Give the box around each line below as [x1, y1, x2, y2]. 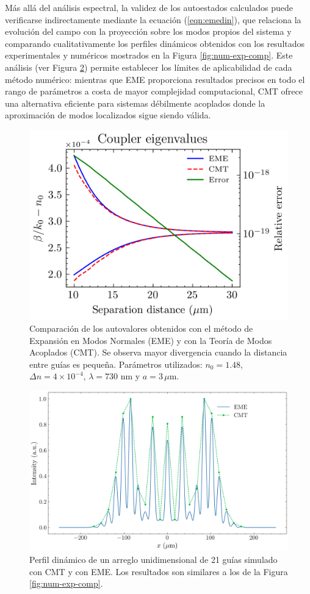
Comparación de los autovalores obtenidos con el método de [29, 321, 253, 334]
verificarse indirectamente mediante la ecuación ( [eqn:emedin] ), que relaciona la [5, 13, 301, 26]
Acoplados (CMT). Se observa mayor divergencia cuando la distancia [29, 346, 287, 359]
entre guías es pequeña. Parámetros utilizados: [29, 357, 203, 370]
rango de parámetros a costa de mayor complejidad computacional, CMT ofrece [5, 85, 303, 98]
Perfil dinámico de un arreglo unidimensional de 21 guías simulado [29, 553, 278, 565]
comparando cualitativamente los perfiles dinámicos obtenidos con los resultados [5, 37, 305, 49]
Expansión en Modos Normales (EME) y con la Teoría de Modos [29, 334, 272, 346]
